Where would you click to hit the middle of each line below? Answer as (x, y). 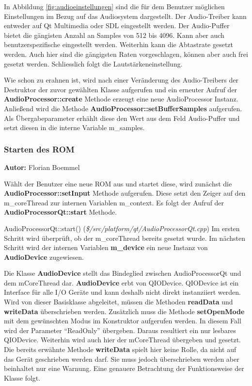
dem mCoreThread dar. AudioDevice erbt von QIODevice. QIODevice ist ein (121, 282)
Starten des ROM (39, 149)
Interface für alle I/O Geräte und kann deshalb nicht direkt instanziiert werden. (122, 292)
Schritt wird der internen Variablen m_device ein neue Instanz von (106, 247)
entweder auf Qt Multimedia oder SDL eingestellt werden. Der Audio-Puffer (117, 25)
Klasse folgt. (22, 378)
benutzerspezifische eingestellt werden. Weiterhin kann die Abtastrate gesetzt (119, 44)
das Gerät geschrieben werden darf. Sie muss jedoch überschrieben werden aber (122, 359)
